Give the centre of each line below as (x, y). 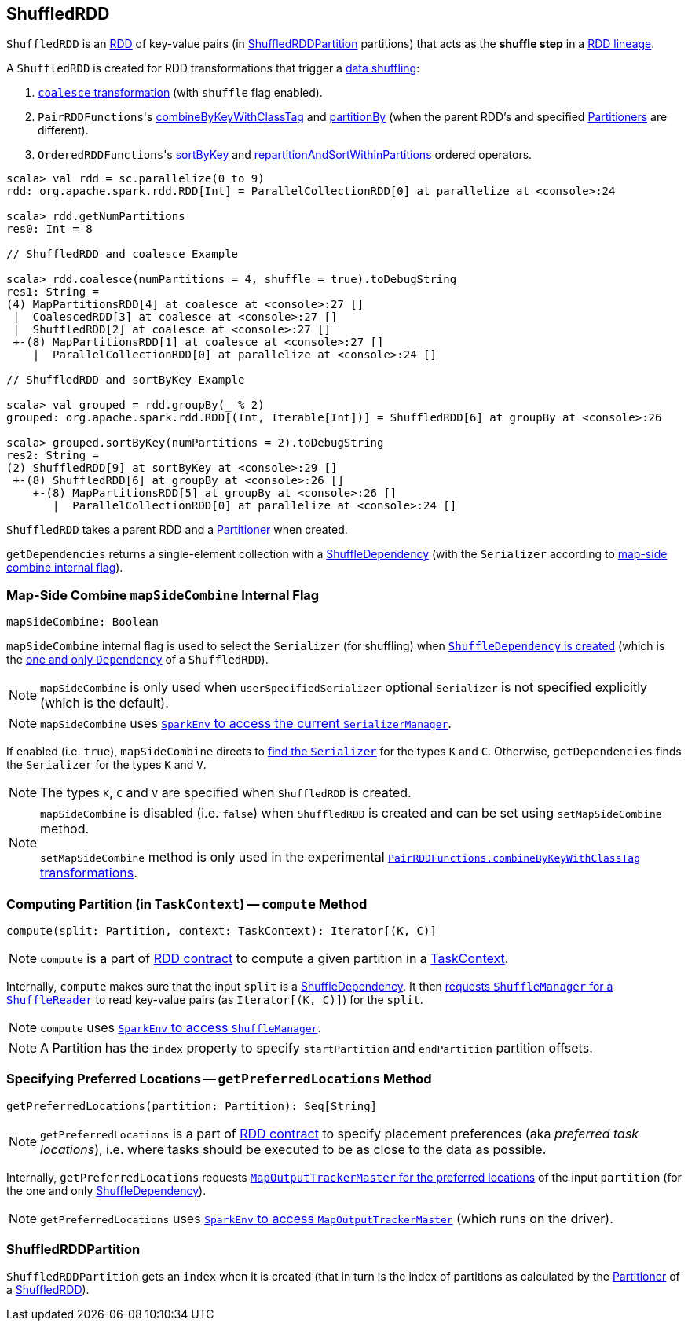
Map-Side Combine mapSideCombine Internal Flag (163, 595)
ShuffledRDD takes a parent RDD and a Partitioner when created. (177, 530)
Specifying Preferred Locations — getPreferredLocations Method (219, 1079)
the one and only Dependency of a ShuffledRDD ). (137, 660)
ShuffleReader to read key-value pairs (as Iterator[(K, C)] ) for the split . (215, 999)
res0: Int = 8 (49, 229)
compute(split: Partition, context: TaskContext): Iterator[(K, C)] (221, 930)
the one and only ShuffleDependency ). (106, 1190)
